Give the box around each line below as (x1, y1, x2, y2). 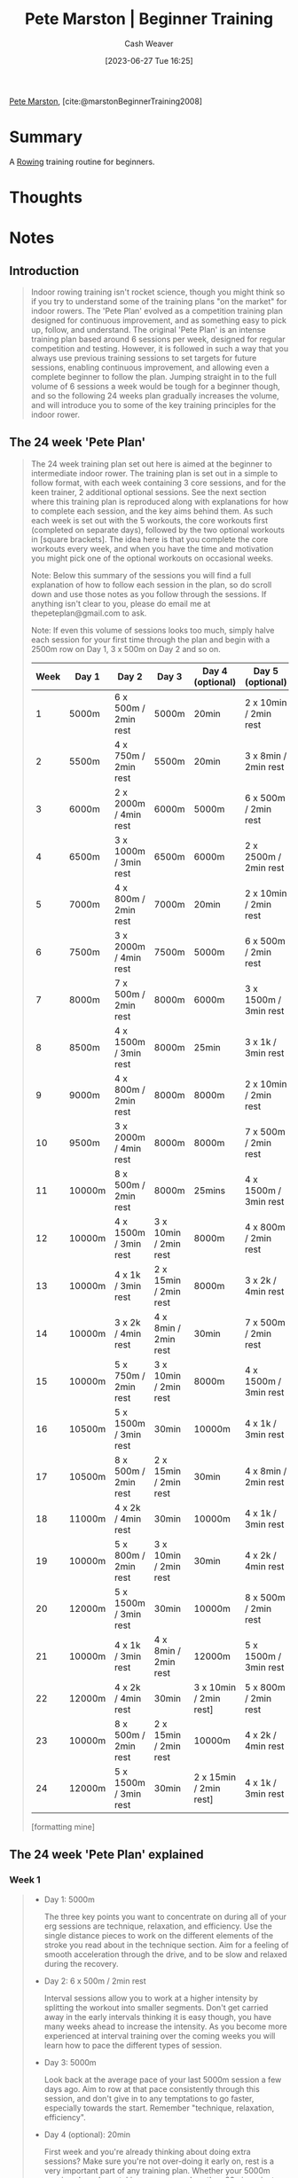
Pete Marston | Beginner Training (25, 9, 273, 29)
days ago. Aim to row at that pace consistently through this (43, 2083, 260, 2094)
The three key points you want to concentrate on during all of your (43, 1911, 286, 1922)
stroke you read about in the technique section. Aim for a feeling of (43, 1939, 289, 1950)
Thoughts (9, 187, 82, 208)
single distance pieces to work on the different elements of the (43, 1930, 273, 1940)
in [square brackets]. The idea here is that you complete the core (30, 533, 269, 545)
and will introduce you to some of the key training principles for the (30, 400, 277, 411)
